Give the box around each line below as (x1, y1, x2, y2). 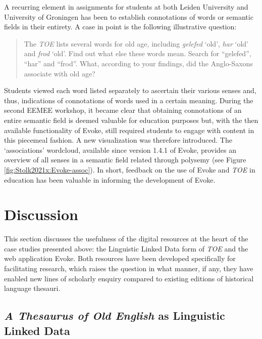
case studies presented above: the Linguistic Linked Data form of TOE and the (4, 243, 248, 253)
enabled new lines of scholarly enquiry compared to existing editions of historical (4, 273, 254, 283)
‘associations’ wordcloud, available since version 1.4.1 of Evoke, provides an (4, 144, 237, 155)
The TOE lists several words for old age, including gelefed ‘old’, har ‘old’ (24, 38, 248, 49)
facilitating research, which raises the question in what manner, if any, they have (4, 263, 253, 273)
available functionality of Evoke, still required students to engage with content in (4, 124, 254, 135)
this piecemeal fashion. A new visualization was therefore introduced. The (4, 135, 232, 145)
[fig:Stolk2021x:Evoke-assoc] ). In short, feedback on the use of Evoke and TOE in (4, 164, 255, 175)
